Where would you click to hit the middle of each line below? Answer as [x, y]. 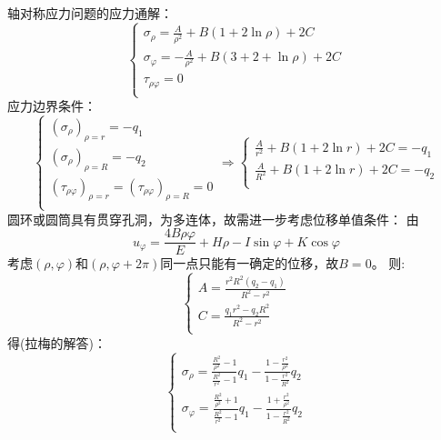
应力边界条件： [52, 105]
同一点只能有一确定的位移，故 [250, 263]
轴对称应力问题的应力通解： [90, 13]
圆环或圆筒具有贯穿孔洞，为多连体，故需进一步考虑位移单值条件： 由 [213, 219]
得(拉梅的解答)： [57, 342]
